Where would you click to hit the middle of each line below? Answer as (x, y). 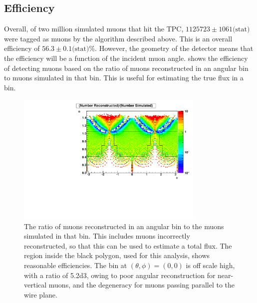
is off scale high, (210, 265)
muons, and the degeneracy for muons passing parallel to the (142, 285)
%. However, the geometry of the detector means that (171, 48)
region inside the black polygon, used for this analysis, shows (117, 255)
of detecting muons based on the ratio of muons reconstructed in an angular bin (126, 68)
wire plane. (41, 294)
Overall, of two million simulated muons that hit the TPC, (94, 29)
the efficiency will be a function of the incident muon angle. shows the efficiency (126, 58)
